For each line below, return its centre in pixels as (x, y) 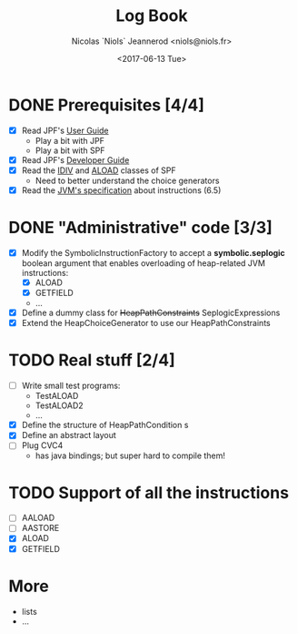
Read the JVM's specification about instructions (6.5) (121, 190)
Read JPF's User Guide (65, 130)
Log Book (152, 16)
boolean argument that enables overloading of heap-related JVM (143, 263)
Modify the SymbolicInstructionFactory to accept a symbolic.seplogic (153, 252)
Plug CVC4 (42, 445)
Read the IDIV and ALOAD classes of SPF (99, 170)
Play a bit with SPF (70, 150)
